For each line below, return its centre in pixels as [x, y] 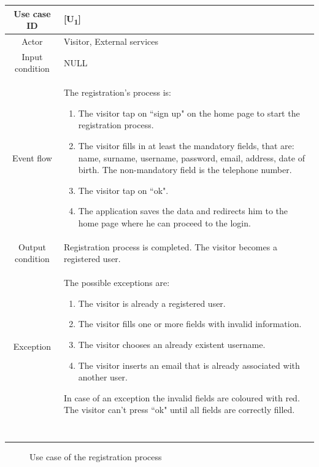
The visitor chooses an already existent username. [172, 345]
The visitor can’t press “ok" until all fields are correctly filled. [179, 410]
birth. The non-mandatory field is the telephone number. [185, 170]
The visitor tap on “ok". [123, 190]
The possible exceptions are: [117, 283]
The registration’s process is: [117, 92]
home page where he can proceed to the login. [164, 222]
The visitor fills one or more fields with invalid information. [190, 324]
